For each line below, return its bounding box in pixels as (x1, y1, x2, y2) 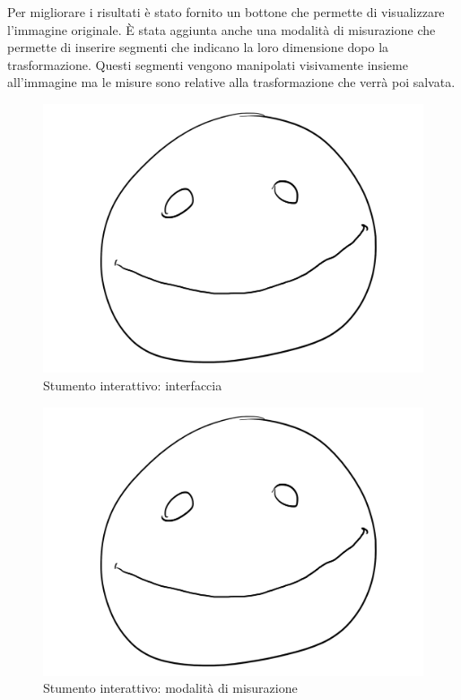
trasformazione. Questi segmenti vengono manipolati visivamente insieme (7, 55, 408, 74)
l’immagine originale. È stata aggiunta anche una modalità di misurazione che (7, 20, 436, 39)
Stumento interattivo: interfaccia (43, 375, 222, 394)
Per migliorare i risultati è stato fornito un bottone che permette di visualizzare (7, 3, 445, 21)
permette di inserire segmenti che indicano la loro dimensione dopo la (7, 38, 389, 57)
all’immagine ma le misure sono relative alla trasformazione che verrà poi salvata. (7, 73, 456, 92)
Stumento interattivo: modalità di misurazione (43, 678, 298, 697)
